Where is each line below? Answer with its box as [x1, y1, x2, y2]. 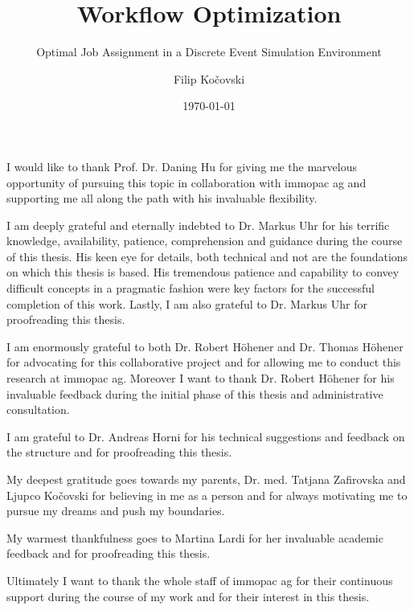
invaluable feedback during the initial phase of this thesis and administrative [6, 385, 383, 402]
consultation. [6, 401, 70, 418]
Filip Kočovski [173, 70, 245, 87]
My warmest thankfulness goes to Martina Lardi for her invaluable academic [6, 529, 383, 546]
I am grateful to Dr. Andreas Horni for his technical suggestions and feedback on [6, 428, 405, 444]
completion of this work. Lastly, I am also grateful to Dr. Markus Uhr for [6, 295, 367, 312]
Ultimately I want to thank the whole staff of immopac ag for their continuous [6, 571, 393, 588]
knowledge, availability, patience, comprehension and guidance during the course [6, 232, 403, 249]
